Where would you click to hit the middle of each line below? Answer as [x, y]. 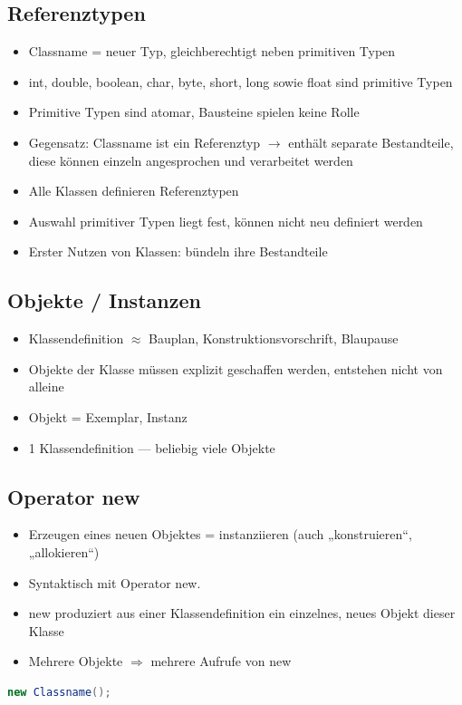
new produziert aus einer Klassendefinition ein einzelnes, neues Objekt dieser [242, 613]
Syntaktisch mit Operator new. [115, 582]
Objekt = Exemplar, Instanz [108, 416]
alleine [46, 386]
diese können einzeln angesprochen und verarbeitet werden [191, 160]
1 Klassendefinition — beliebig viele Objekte [152, 447]
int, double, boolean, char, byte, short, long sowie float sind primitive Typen [241, 81]
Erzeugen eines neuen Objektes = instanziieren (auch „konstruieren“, [220, 534]
